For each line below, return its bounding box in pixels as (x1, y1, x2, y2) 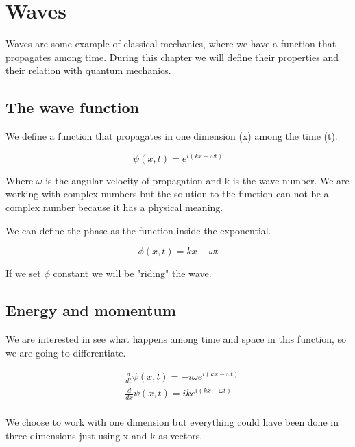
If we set (5, 266, 41, 280)
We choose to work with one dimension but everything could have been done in (5, 415, 339, 429)
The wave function (5, 97, 139, 118)
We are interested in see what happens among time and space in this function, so (5, 331, 347, 346)
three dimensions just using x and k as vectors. (5, 428, 203, 442)
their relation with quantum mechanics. (5, 63, 171, 77)
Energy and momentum (5, 300, 176, 321)
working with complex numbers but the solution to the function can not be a (5, 186, 329, 201)
